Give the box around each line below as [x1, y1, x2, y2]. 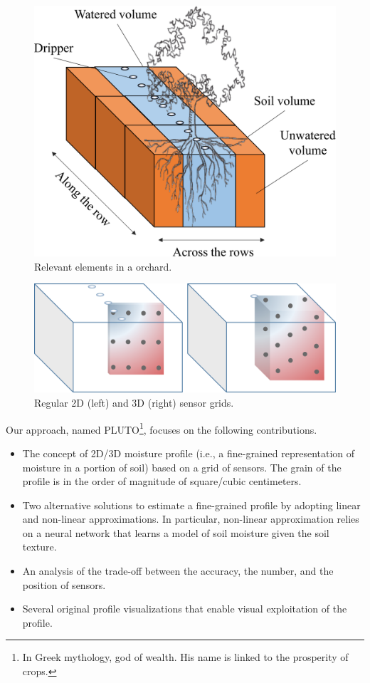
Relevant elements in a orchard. [34, 259, 172, 273]
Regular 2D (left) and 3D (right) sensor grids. [34, 395, 234, 410]
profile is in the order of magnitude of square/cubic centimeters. [22, 474, 302, 489]
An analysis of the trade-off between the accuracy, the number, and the [22, 563, 334, 578]
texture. [22, 539, 57, 554]
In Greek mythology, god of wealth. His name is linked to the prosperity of [22, 650, 349, 664]
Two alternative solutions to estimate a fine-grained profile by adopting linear [22, 497, 361, 512]
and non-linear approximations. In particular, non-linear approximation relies [22, 511, 359, 526]
